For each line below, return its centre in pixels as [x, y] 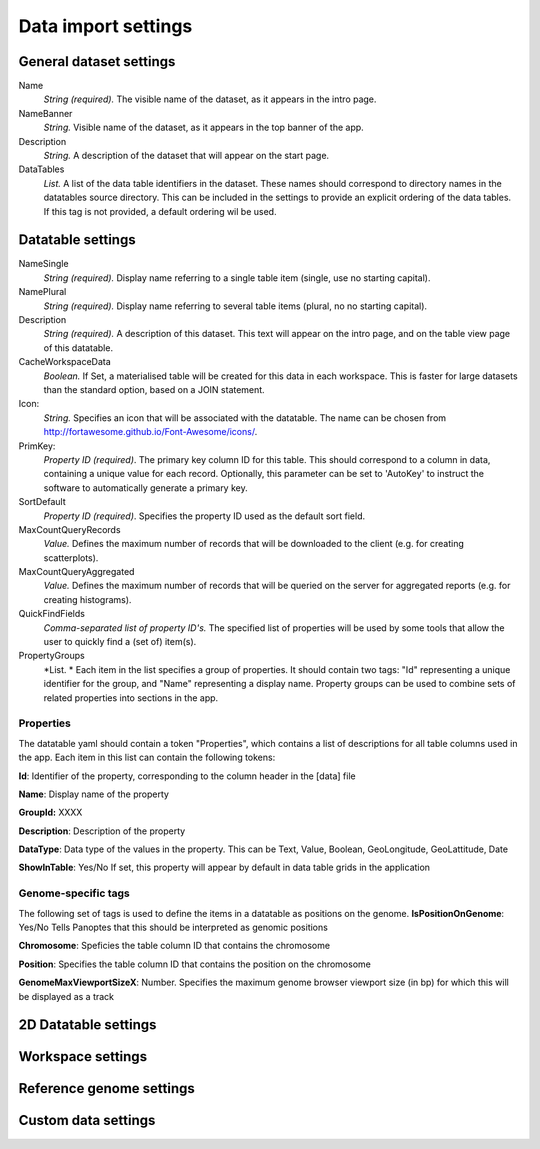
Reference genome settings [106, 1088]
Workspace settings [83, 1056]
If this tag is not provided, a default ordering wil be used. [160, 211]
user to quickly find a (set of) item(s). [120, 642]
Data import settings [105, 26]
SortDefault [42, 502]
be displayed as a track [66, 996]
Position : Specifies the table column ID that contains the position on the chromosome [195, 964]
